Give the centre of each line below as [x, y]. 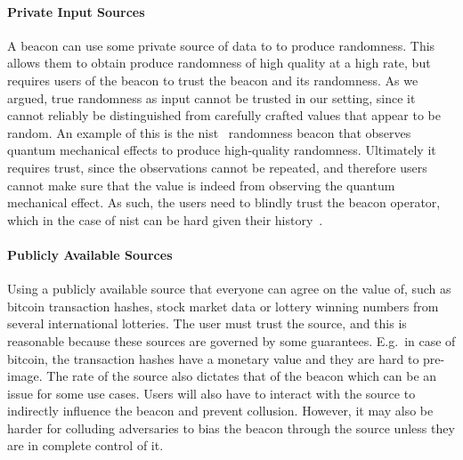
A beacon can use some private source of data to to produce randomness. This [221, 45]
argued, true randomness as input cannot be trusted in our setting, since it [211, 97]
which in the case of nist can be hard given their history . [165, 219]
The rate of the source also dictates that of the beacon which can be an [242, 376]
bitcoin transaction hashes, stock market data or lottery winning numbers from [223, 306]
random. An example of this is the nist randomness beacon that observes [209, 132]
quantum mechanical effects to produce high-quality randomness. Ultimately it [222, 150]
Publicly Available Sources [90, 254]
